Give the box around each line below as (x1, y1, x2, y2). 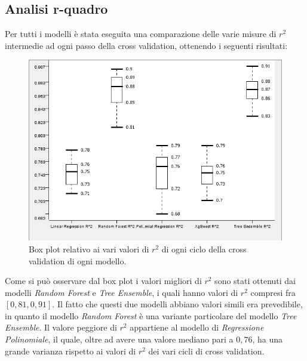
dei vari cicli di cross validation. (148, 344, 265, 357)
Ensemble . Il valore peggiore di (5, 321, 117, 334)
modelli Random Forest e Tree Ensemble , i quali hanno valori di (5, 286, 238, 298)
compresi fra (250, 286, 296, 298)
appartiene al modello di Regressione (130, 321, 264, 334)
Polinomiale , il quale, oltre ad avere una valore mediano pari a (5, 333, 234, 345)
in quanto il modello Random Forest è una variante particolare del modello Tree (5, 309, 297, 322)
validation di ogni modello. (29, 254, 127, 267)
